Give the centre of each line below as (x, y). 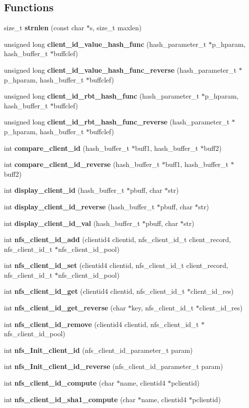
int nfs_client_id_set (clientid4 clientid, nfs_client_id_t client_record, (116, 265)
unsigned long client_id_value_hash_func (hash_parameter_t (105, 44)
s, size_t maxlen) (115, 28)
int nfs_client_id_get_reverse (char (65, 308)
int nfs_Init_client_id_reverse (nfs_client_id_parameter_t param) (114, 366)
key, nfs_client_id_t (163, 308)
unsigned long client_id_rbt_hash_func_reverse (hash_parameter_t (117, 122)
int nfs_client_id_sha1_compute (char (70, 399)
